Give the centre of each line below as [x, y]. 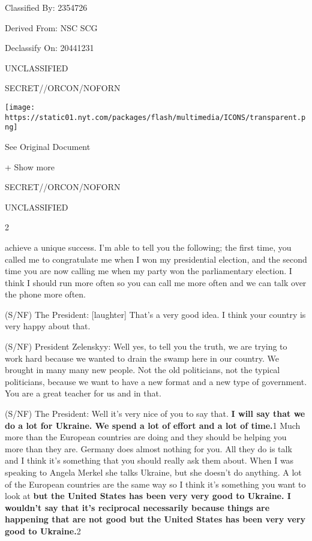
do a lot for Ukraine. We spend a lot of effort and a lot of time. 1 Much [153, 425]
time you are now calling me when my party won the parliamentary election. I [148, 271]
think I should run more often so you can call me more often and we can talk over [156, 282]
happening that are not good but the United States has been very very [155, 519]
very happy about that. [48, 326]
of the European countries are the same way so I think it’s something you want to [155, 484]
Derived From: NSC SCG [51, 27]
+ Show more [30, 166]
